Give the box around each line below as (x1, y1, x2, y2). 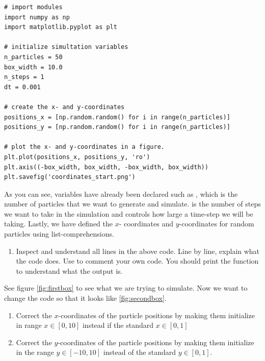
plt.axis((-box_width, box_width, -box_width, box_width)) (4, 163, 208, 171)
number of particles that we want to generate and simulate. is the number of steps (4, 198, 261, 209)
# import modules (4, 4, 63, 11)
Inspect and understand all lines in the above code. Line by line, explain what (16, 245, 260, 256)
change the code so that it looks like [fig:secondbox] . (4, 293, 167, 303)
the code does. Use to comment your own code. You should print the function (16, 255, 259, 266)
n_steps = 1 (4, 73, 44, 81)
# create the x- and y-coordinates (4, 103, 125, 111)
